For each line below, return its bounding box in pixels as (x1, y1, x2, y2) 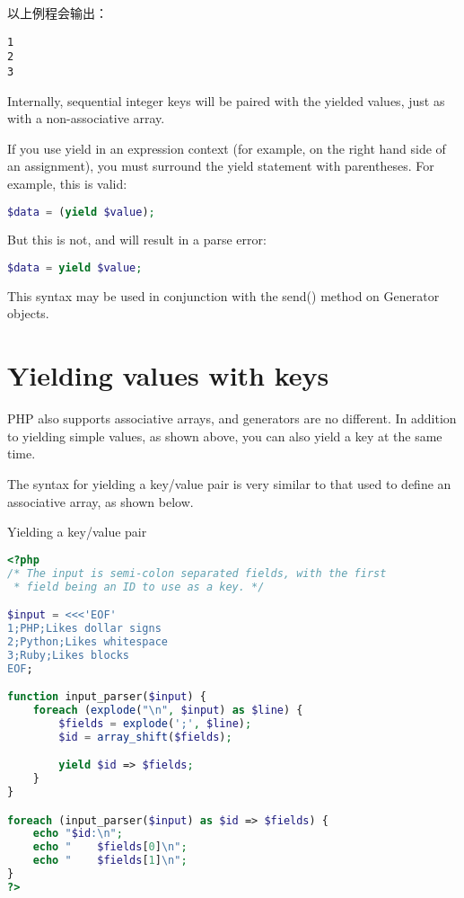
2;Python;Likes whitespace (7, 635, 168, 648)
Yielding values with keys (7, 357, 329, 394)
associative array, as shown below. (7, 492, 194, 511)
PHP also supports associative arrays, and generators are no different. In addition (7, 409, 457, 428)
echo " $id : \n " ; (32, 827, 123, 840)
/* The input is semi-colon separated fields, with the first (7, 566, 387, 580)
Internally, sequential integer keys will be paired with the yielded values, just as (7, 91, 445, 110)
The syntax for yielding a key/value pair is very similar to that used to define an (7, 474, 451, 493)
